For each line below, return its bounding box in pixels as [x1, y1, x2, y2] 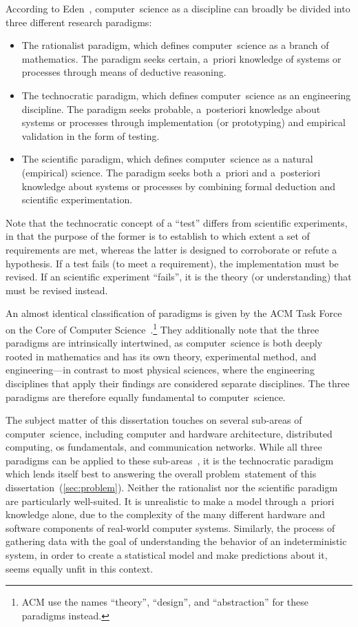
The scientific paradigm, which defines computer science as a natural [21, 152, 313, 166]
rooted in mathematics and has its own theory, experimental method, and [6, 349, 317, 363]
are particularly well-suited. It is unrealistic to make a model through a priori [6, 493, 335, 508]
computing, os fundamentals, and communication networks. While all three [6, 440, 322, 454]
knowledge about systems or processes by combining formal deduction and [21, 178, 335, 193]
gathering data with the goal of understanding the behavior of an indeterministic [6, 534, 347, 548]
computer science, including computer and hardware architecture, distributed [6, 426, 333, 440]
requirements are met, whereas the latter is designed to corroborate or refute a [6, 242, 337, 256]
